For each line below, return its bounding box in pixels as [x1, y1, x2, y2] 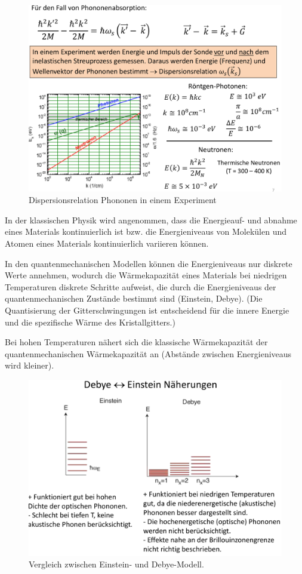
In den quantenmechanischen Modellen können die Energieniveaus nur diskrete [5, 257, 292, 269]
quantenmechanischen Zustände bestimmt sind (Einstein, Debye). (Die [5, 292, 263, 305]
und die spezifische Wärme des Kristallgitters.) [5, 315, 175, 328]
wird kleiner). [5, 359, 54, 372]
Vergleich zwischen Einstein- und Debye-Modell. [29, 558, 204, 570]
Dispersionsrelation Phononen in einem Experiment [29, 194, 217, 206]
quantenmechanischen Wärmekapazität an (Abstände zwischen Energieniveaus [5, 347, 292, 360]
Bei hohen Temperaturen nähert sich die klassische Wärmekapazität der [5, 336, 268, 348]
